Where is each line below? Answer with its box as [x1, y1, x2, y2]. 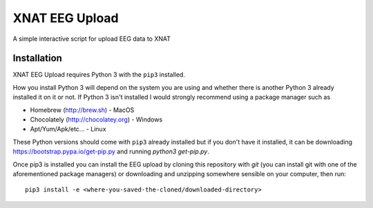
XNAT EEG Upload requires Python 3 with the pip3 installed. [12, 70, 186, 79]
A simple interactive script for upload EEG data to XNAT [12, 35, 171, 43]
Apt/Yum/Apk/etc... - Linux [30, 125, 106, 133]
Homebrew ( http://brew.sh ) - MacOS [30, 106, 135, 114]
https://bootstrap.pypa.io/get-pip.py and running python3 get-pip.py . [12, 147, 210, 155]
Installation [12, 53, 62, 64]
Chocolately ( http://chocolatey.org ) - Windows [30, 115, 163, 124]
